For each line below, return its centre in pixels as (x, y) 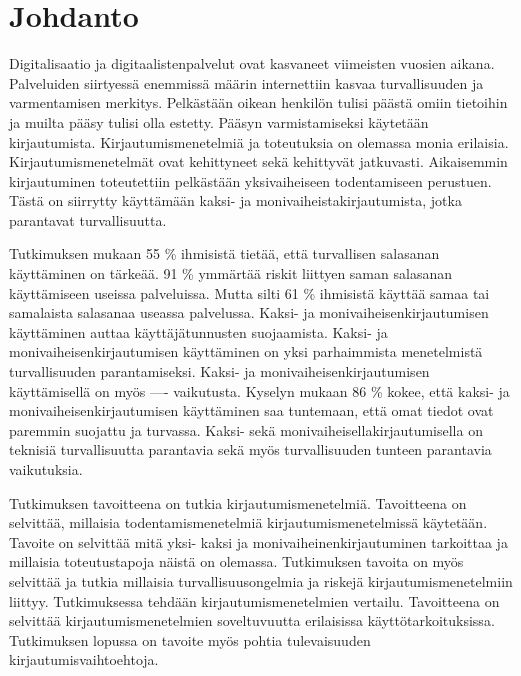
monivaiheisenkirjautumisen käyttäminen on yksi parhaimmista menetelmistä (246, 351)
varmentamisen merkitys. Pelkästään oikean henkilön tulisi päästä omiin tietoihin (258, 102)
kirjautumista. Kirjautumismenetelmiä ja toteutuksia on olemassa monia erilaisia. (259, 141)
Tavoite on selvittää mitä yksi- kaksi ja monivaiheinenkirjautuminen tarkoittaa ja (258, 541)
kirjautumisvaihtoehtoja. (84, 659)
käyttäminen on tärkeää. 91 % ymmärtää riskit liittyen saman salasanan (230, 273)
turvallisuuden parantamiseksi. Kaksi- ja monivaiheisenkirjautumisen (219, 371)
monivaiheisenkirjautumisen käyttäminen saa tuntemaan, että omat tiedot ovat (251, 410)
